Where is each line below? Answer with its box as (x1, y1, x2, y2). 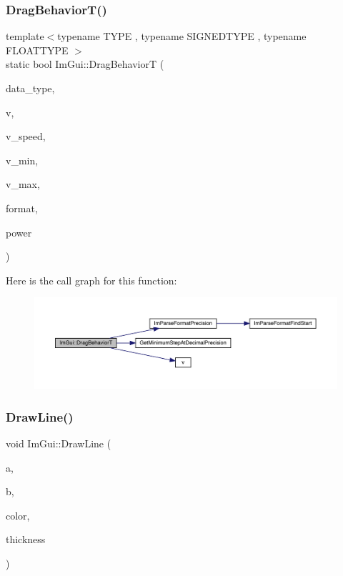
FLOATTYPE (6, 42, 69, 57)
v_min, (6, 152, 39, 167)
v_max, (6, 177, 40, 192)
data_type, (6, 81, 55, 95)
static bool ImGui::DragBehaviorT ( (6, 56, 164, 71)
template (6, 29, 44, 44)
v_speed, (6, 129, 46, 144)
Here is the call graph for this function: (6, 272, 177, 287)
